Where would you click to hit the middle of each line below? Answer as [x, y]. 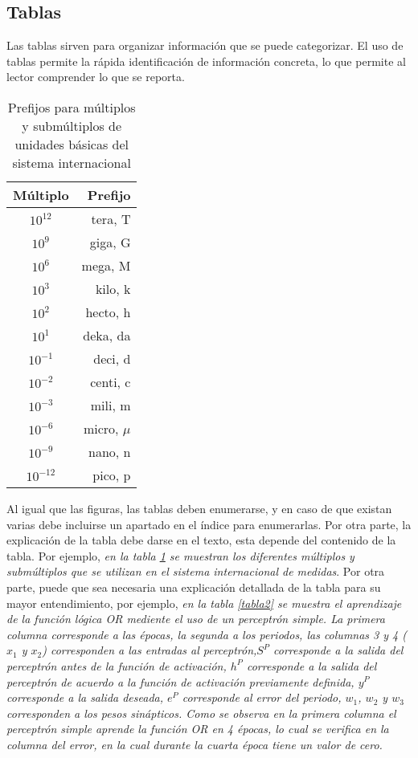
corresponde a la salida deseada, [85, 697]
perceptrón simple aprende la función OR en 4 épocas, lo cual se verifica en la [198, 729]
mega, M [106, 265]
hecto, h [108, 312]
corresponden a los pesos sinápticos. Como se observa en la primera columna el [201, 713]
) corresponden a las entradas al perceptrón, [150, 650]
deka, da [107, 335]
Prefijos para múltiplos [72, 107]
